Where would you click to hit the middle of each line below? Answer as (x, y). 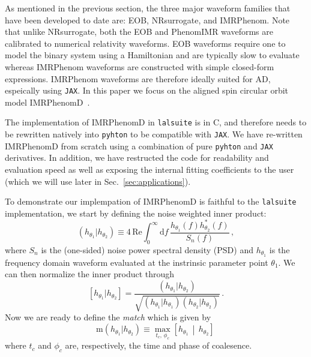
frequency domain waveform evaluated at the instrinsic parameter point (137, 262)
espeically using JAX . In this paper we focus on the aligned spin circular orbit (146, 90)
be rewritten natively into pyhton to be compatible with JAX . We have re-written (154, 134)
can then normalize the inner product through (90, 274)
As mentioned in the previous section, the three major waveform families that (148, 8)
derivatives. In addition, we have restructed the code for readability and (137, 157)
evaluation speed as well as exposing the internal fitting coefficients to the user (149, 169)
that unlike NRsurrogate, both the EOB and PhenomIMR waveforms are (139, 31)
